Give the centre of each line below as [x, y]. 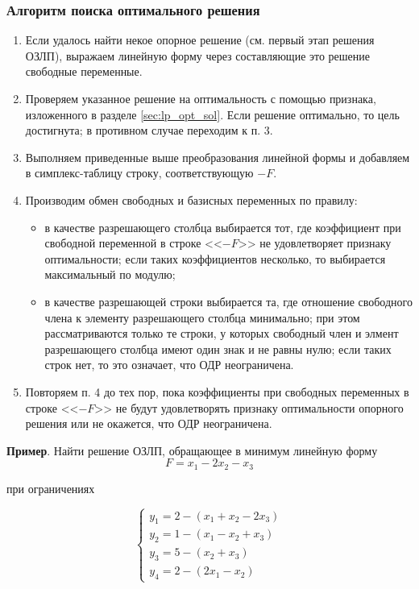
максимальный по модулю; [110, 274]
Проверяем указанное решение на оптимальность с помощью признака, [201, 98]
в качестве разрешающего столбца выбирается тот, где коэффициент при [223, 227]
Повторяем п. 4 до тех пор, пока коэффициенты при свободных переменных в [217, 391]
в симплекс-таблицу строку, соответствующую [139, 173]
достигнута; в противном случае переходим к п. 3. [149, 130]
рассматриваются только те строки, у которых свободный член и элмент [222, 333]
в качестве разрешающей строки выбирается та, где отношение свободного [228, 301]
